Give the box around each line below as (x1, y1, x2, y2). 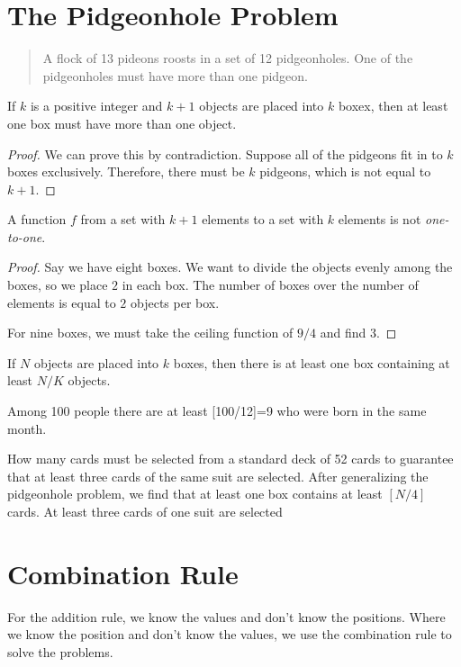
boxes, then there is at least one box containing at (173, 353, 450, 372)
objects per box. (131, 293, 220, 311)
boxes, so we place (7, 275, 108, 294)
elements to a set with (202, 210, 324, 229)
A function (7, 210, 67, 229)
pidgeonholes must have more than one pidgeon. (42, 66, 308, 85)
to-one (7, 227, 42, 246)
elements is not (338, 210, 421, 229)
